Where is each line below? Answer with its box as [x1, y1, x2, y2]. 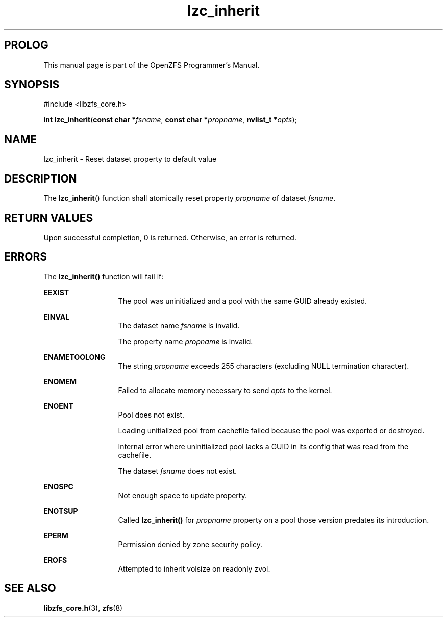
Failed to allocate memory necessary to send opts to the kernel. [118, 385, 332, 395]
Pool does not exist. [118, 410, 185, 419]
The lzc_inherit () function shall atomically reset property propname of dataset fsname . [43, 194, 336, 203]
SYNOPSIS [4, 78, 60, 91]
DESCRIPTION [4, 172, 77, 185]
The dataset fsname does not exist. [118, 466, 237, 475]
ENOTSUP [43, 506, 78, 515]
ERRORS [4, 250, 47, 264]
